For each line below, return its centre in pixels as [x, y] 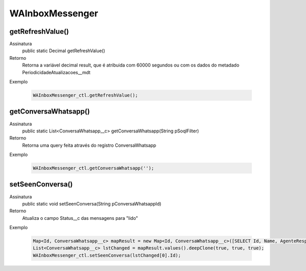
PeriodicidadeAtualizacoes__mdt [56, 72]
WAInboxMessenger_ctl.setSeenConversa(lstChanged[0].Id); [107, 255]
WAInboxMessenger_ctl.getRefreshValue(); [85, 95]
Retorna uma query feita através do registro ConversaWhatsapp [89, 145]
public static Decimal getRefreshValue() [64, 51]
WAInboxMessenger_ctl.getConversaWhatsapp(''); [93, 168]
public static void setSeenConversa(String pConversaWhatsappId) [92, 204]
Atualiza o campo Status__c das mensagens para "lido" [80, 218]
